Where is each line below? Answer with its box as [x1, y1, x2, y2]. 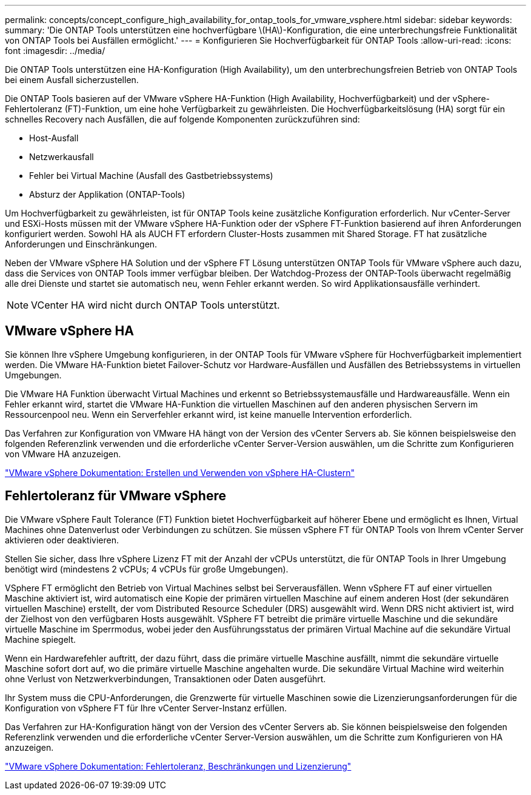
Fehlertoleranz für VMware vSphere [5, 488, 226, 504]
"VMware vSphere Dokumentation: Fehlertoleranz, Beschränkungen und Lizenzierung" [5, 760, 352, 771]
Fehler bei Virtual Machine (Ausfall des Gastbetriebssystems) [29, 170, 273, 181]
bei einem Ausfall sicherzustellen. [5, 75, 139, 85]
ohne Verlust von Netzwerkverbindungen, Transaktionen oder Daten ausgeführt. [5, 673, 326, 684]
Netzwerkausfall [29, 152, 94, 162]
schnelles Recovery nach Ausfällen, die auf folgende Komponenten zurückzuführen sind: [5, 114, 360, 124]
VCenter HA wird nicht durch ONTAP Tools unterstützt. [31, 299, 280, 311]
